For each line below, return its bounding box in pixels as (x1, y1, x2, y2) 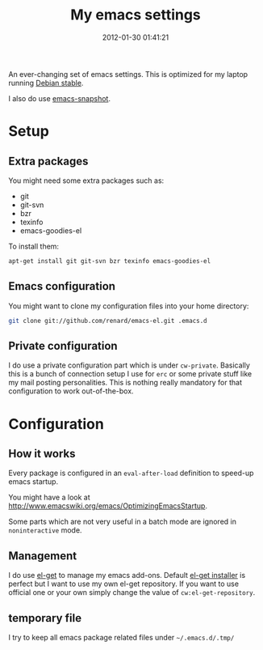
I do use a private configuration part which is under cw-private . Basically (8, 360, 250, 370)
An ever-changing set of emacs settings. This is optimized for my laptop (8, 69, 248, 79)
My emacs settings (69, 6, 202, 24)
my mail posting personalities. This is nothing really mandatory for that (8, 378, 242, 388)
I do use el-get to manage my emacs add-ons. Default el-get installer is (8, 571, 246, 580)
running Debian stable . (8, 78, 84, 87)
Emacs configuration (8, 279, 115, 293)
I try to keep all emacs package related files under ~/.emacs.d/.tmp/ (8, 632, 235, 642)
